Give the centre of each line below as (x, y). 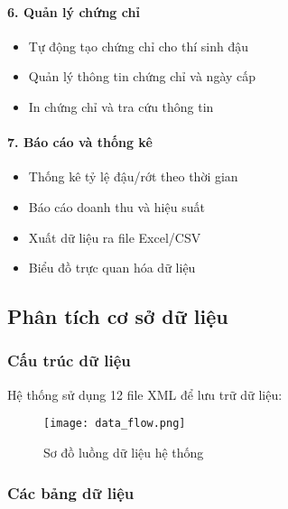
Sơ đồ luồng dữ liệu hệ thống (124, 452)
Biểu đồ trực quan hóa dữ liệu (112, 268)
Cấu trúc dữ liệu (69, 361)
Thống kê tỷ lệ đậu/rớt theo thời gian (133, 176)
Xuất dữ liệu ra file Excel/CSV (115, 237)
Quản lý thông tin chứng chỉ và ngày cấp (142, 76)
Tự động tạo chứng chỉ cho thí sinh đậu (138, 46)
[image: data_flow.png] (115, 424)
